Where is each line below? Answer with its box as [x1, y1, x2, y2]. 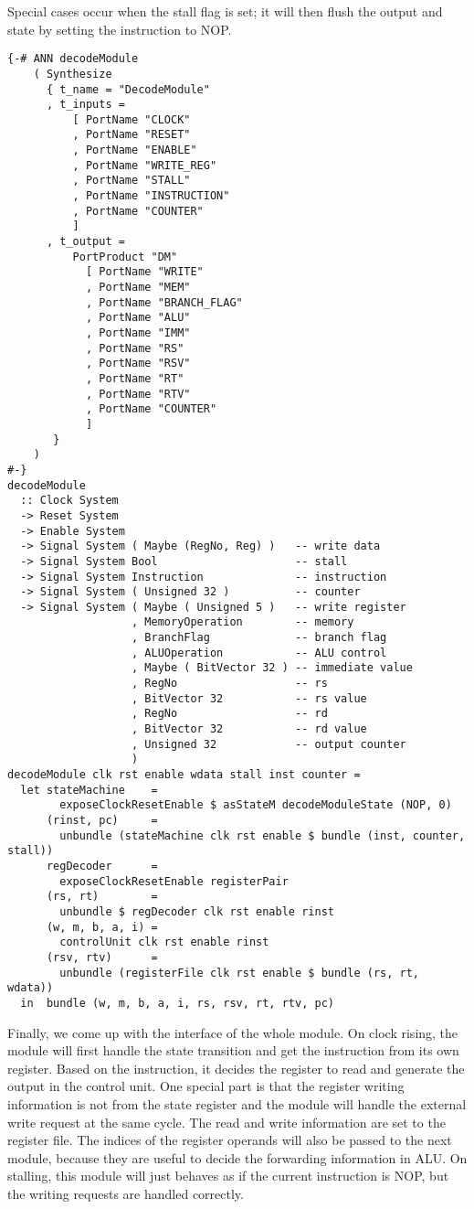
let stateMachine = [20, 783, 158, 797]
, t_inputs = [46, 98, 125, 112]
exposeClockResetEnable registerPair [59, 874, 289, 888]
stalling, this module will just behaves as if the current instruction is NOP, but [7, 1166, 449, 1185]
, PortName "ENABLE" [72, 144, 197, 157]
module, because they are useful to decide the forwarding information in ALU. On [7, 1148, 468, 1167]
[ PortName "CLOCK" [72, 112, 191, 126]
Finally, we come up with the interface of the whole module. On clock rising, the [7, 1022, 458, 1042]
